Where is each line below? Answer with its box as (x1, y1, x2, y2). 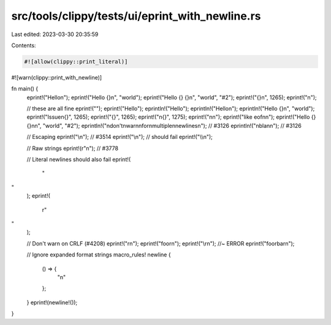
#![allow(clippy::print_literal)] (24, 58, 128, 65)
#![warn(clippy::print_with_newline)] (11, 73, 102, 81)
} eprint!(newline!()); (26, 299, 78, 306)
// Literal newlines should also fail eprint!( (26, 156, 131, 163)
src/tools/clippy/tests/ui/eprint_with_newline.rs (11, 9, 261, 23)
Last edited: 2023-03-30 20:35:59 (11, 31, 99, 38)
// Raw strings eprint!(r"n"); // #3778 (26, 144, 119, 152)
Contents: (11, 42, 36, 49)
